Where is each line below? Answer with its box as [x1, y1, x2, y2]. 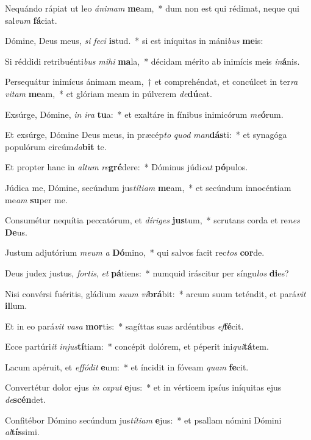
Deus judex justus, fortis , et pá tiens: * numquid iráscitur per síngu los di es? [5, 266, 289, 279]
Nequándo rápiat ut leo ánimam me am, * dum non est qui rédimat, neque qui [5, 2, 299, 14]
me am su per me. [5, 193, 68, 206]
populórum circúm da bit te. [5, 140, 107, 153]
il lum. [5, 299, 27, 312]
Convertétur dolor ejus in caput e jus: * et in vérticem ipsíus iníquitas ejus [5, 381, 282, 394]
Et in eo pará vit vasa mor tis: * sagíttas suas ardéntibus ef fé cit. [5, 319, 244, 332]
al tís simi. [5, 425, 40, 438]
